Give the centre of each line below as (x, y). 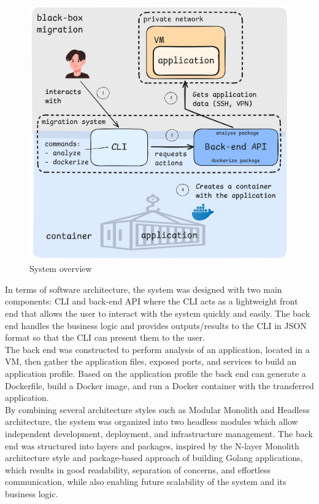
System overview (61, 269)
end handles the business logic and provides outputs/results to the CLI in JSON (156, 325)
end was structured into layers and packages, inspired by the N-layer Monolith (152, 445)
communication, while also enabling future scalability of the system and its (146, 482)
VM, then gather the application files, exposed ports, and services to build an (151, 361)
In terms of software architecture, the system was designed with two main (144, 289)
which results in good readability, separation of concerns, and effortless (138, 469)
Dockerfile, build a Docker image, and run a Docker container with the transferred (159, 385)
